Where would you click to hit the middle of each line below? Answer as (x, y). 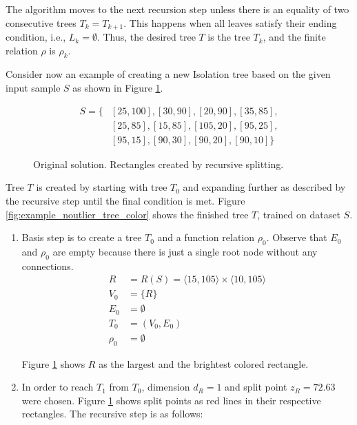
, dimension (166, 387)
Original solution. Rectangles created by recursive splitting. (159, 164)
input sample (33, 88)
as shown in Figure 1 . (118, 88)
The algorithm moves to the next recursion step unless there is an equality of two (177, 9)
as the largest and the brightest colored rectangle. (204, 363)
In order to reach (58, 387)
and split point (256, 387)
